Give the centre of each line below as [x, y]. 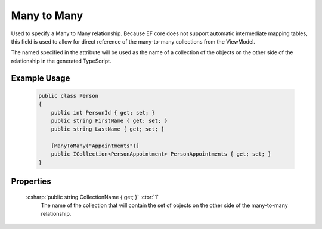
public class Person [68, 96]
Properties [31, 182]
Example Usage [41, 78]
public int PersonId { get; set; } [103, 112]
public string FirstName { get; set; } [109, 120]
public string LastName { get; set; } [108, 129]
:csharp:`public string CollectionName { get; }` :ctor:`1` [92, 197]
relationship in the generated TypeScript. [61, 61]
